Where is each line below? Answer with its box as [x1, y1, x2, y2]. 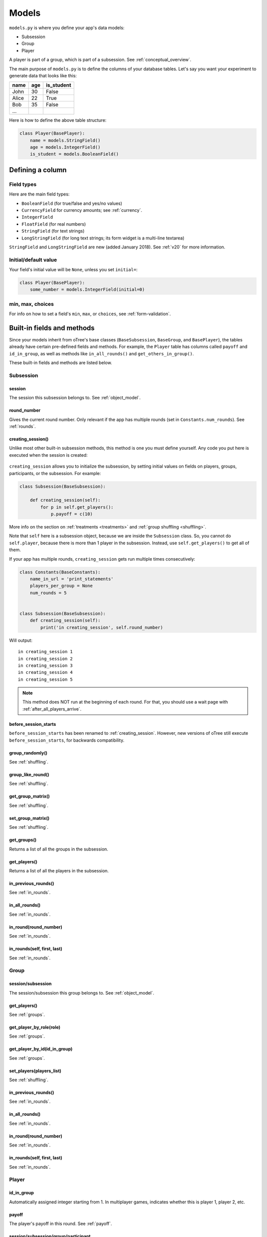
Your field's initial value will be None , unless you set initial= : [9, 267, 138, 273]
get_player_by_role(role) [9, 1024, 61, 1030]
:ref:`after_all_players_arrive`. [22, 706, 82, 712]
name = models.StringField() [30, 138, 101, 143]
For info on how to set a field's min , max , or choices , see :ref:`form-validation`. [9, 311, 171, 317]
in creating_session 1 [18, 649, 73, 655]
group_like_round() [9, 772, 49, 778]
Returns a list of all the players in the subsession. [9, 867, 109, 873]
